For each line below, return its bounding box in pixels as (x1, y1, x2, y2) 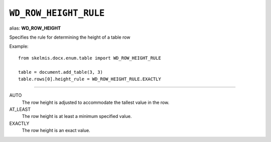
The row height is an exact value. (22, 127, 90, 133)
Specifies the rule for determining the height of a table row (9, 34, 130, 40)
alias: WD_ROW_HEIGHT (9, 25, 61, 31)
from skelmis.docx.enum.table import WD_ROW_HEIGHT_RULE (18, 55, 162, 61)
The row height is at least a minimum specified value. (22, 113, 132, 119)
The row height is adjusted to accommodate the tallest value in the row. (22, 99, 170, 105)
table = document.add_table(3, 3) (18, 69, 103, 75)
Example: (9, 43, 29, 50)
